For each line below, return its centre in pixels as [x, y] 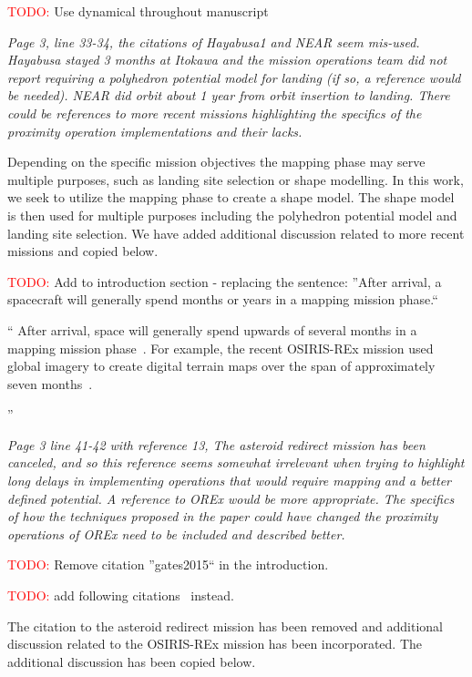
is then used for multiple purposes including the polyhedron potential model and [232, 215]
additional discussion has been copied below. [132, 661]
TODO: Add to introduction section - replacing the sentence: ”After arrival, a [225, 281]
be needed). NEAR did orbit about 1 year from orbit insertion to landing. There [229, 95]
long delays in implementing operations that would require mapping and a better [230, 481]
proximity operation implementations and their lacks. [155, 131]
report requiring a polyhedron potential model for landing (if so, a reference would [234, 77]
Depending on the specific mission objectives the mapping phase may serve [216, 162]
